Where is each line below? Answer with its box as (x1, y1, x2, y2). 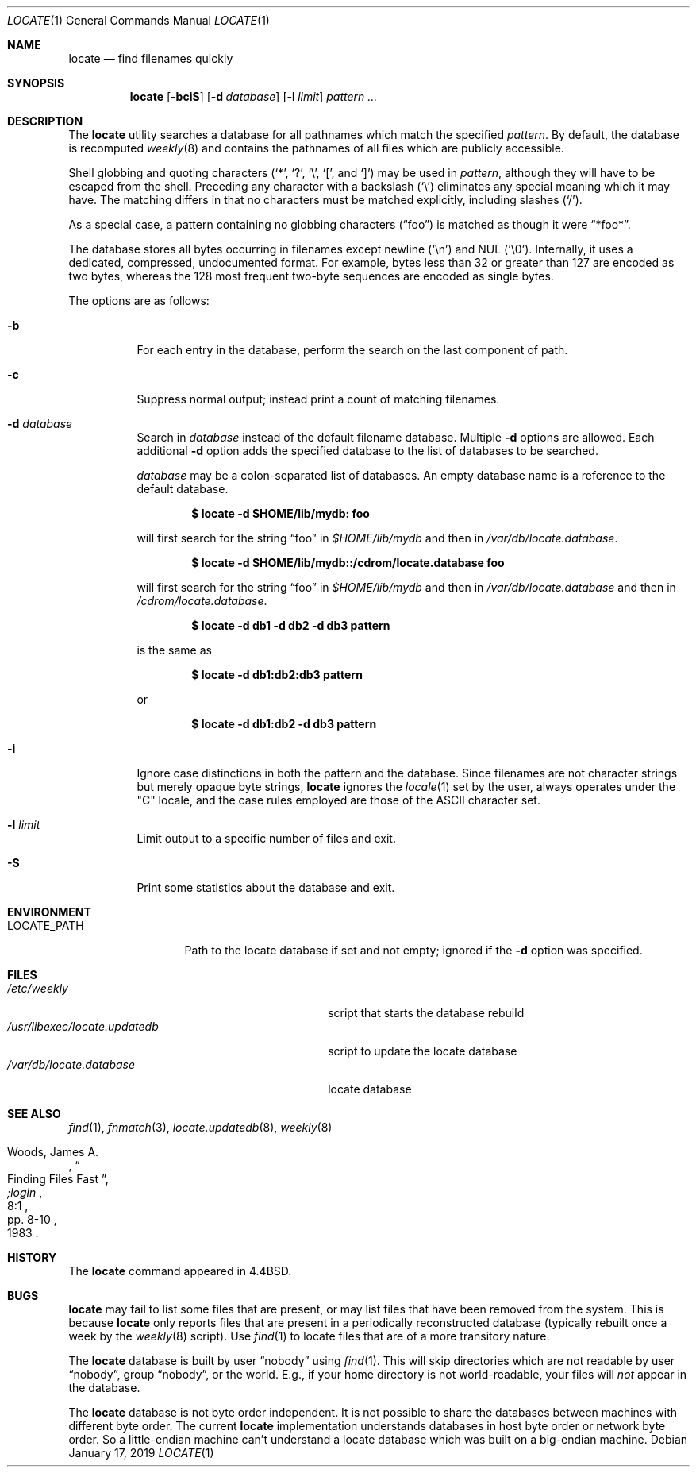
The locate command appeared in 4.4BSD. (68, 1264, 292, 1278)
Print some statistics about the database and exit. (137, 881, 395, 894)
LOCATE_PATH (7, 919, 84, 932)
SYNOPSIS (7, 76, 65, 90)
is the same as (137, 643, 212, 657)
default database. (137, 482, 229, 495)
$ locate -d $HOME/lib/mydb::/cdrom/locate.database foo (191, 556, 505, 569)
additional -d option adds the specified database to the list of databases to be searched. (137, 444, 598, 457)
